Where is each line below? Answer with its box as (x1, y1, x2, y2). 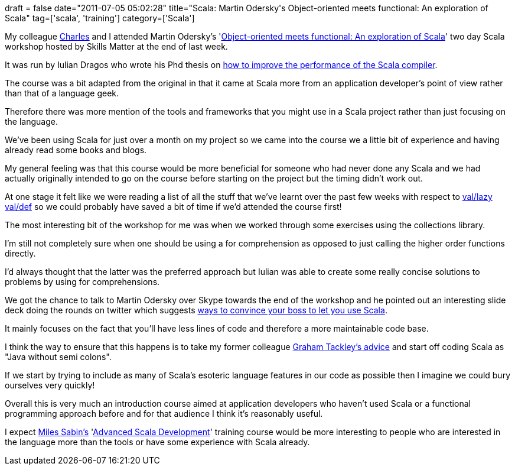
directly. (5, 248, 36, 258)
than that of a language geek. (5, 88, 119, 98)
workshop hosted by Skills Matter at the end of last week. (5, 41, 228, 51)
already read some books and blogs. (5, 145, 147, 155)
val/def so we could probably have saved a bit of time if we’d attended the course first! (5, 202, 342, 212)
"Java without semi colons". (5, 352, 112, 362)
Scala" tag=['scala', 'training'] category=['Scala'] (5, 13, 195, 23)
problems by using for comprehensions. (5, 277, 160, 287)
